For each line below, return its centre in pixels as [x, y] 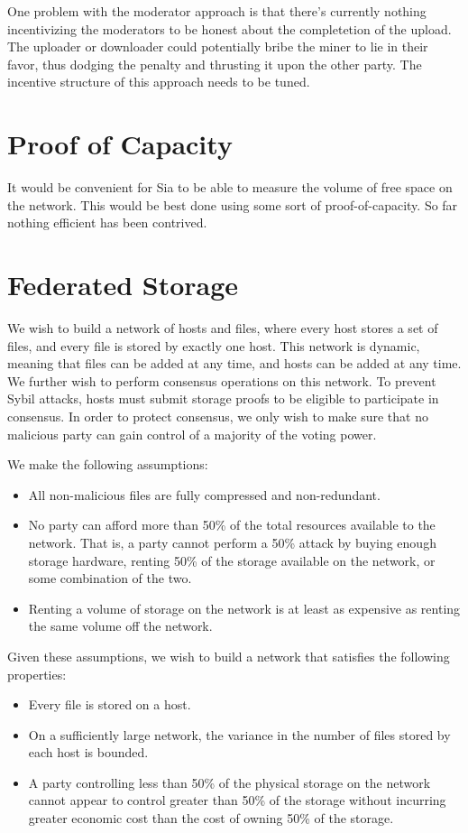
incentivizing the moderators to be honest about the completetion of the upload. [229, 28]
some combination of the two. [110, 578]
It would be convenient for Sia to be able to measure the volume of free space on [230, 187]
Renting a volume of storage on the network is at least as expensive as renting [244, 608]
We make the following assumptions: [108, 464]
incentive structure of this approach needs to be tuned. [159, 82]
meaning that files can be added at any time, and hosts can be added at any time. [234, 363]
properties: [37, 674]
